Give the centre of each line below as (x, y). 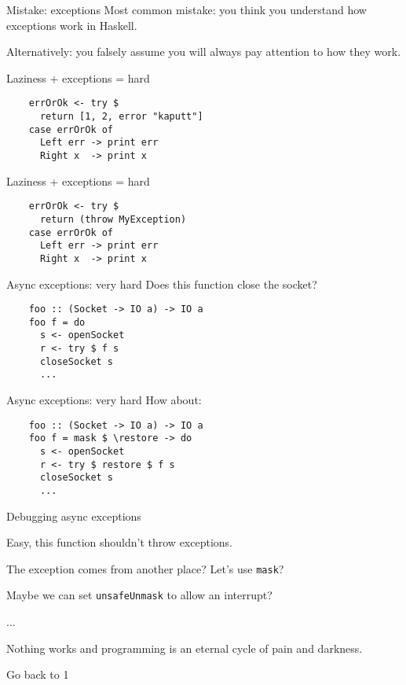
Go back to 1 (38, 674)
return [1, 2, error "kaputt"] (121, 117)
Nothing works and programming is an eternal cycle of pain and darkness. (185, 648)
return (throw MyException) (113, 219)
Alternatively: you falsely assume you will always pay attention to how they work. (204, 52)
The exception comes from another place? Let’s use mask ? (145, 568)
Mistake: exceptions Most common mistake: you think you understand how (187, 9)
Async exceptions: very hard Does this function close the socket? (162, 284)
